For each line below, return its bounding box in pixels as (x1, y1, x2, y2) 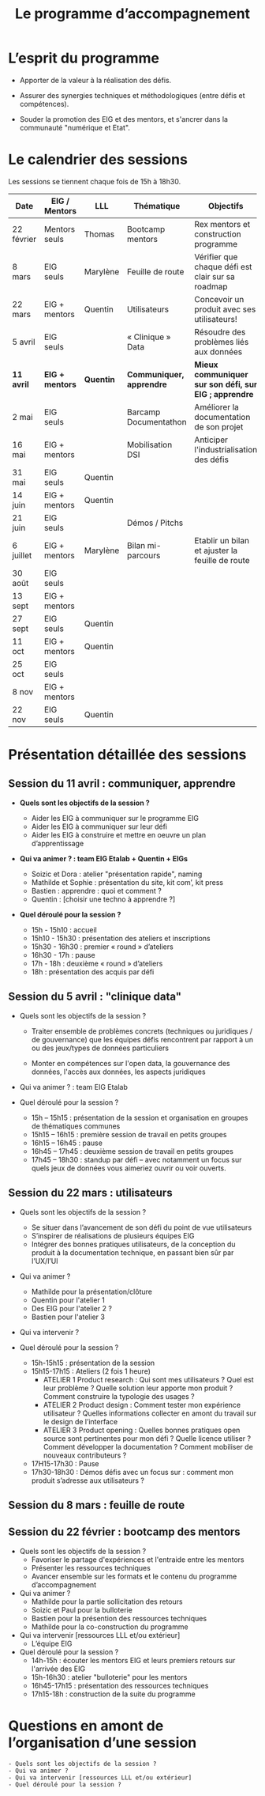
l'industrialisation (194, 444, 258, 455)
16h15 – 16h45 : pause (31, 1138, 103, 1148)
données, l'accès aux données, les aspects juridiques (31, 1067, 207, 1076)
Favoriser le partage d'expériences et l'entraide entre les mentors (31, 1555, 244, 1564)
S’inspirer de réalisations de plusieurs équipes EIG (31, 1231, 195, 1240)
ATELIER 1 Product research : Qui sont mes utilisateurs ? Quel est (43, 1374, 254, 1384)
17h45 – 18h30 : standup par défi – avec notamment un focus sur (31, 1155, 242, 1164)
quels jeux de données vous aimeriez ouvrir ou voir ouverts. (31, 1163, 226, 1173)
